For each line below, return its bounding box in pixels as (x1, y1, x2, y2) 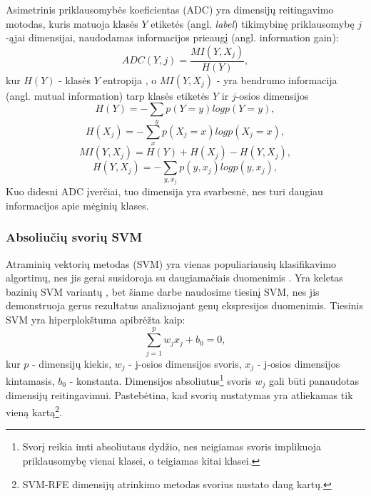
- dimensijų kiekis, (32, 356, 112, 371)
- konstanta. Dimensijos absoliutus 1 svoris (69, 371, 252, 388)
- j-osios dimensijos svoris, (128, 356, 242, 371)
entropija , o (103, 72, 157, 87)
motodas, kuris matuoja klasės (6, 16, 138, 31)
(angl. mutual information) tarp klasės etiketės (6, 88, 210, 103)
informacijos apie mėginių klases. (6, 197, 149, 212)
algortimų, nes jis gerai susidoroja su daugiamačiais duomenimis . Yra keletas (6, 270, 343, 285)
